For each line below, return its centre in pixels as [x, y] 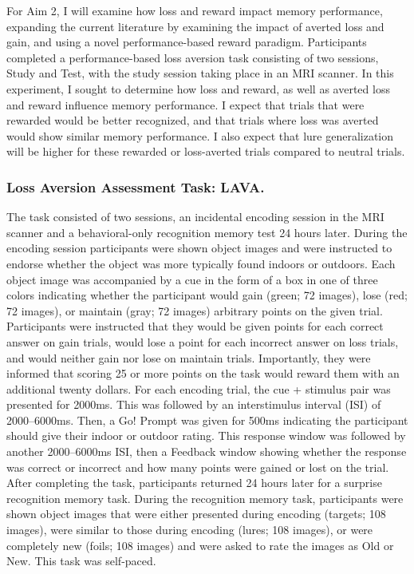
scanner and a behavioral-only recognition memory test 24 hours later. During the [207, 232]
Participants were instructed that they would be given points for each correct [195, 326]
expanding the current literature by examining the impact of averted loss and [195, 26]
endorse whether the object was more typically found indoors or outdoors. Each [201, 263]
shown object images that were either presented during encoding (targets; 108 [196, 514]
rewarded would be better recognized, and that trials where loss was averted [193, 120]
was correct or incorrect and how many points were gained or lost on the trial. [198, 467]
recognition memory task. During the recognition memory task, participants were [205, 498]
